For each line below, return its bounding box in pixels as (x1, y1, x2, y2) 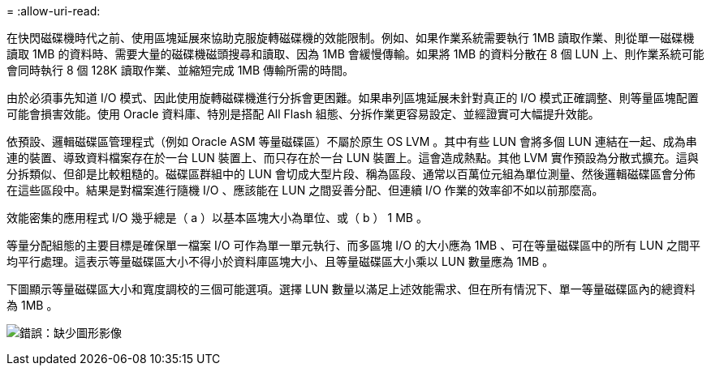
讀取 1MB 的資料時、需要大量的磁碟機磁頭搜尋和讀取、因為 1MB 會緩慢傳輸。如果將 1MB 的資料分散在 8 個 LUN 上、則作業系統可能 (6, 47, 705, 61)
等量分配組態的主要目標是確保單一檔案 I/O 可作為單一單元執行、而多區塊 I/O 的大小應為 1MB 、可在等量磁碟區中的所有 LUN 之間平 (6, 238, 700, 252)
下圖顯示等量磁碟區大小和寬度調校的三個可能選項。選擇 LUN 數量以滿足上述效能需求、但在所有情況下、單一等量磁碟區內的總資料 (6, 282, 696, 296)
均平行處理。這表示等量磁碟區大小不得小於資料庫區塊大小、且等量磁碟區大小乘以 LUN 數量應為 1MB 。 (6, 254, 554, 268)
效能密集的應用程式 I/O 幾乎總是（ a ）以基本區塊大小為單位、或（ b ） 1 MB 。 (6, 211, 428, 224)
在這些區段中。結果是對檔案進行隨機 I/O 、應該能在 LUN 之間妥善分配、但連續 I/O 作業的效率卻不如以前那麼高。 (6, 183, 604, 197)
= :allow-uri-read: (6, 4, 101, 18)
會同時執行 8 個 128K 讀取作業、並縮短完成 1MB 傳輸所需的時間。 (6, 63, 355, 77)
